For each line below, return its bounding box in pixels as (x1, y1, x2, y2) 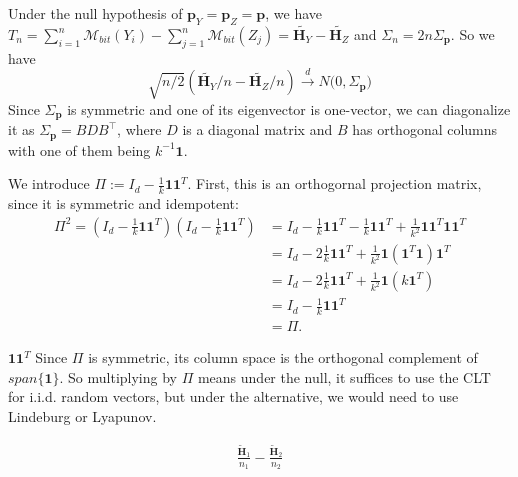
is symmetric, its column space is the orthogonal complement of (88, 347, 478, 368)
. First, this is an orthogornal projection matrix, (187, 173, 482, 194)
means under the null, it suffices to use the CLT (197, 366, 491, 387)
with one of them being (8, 139, 151, 160)
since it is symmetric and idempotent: (8, 192, 239, 213)
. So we (450, 24, 495, 45)
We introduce (8, 173, 90, 194)
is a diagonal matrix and (182, 119, 333, 140)
